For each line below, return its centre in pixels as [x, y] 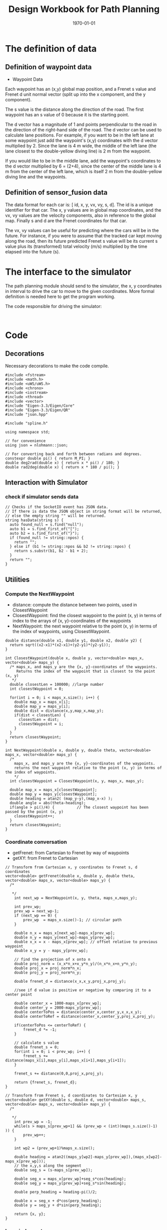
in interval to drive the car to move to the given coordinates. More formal [80, 291]
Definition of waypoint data [48, 67]
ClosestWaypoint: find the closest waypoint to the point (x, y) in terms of [87, 615]
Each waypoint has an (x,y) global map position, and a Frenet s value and [80, 89]
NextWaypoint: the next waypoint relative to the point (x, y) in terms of [85, 626]
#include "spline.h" [27, 423]
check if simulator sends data [42, 497]
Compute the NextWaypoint [40, 594]
